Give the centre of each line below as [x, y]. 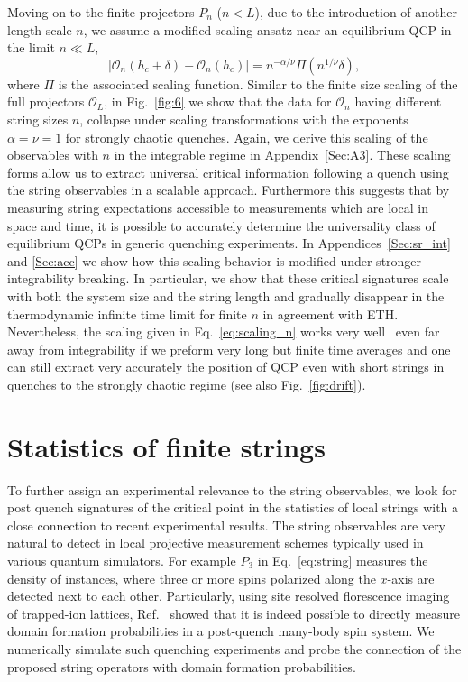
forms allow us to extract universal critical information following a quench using [228, 172]
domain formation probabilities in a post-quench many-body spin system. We [221, 631]
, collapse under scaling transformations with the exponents [244, 119]
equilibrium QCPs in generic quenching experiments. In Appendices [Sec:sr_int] [229, 243]
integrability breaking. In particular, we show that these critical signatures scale [228, 278]
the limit [31, 47]
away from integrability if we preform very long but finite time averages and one [229, 349]
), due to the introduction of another [356, 12]
